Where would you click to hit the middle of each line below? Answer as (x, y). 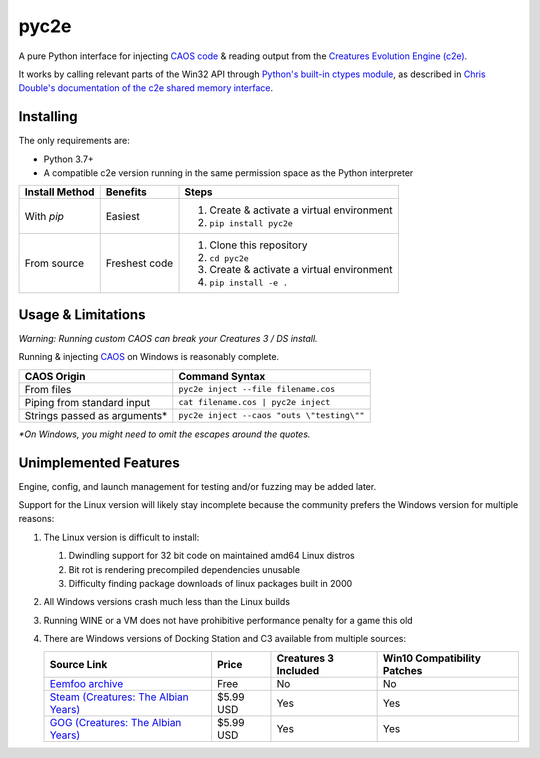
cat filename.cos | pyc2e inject (254, 402)
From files (48, 389)
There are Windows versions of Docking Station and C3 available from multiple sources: (225, 639)
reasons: (36, 519)
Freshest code (139, 263)
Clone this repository (258, 245)
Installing (48, 116)
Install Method (59, 192)
